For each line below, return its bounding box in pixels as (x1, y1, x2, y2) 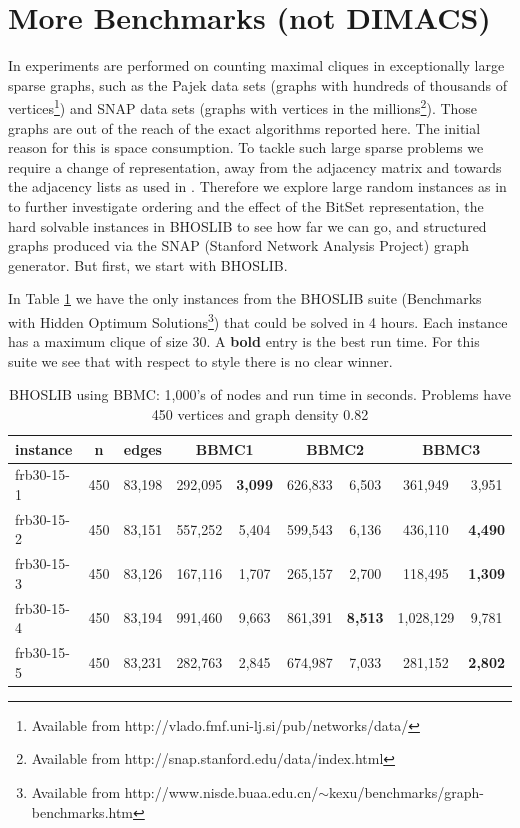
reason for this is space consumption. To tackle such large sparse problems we (8, 137, 484, 158)
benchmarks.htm (31, 801, 134, 822)
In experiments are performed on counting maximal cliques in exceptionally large (8, 55, 505, 76)
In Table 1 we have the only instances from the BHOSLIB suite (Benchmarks (8, 288, 482, 309)
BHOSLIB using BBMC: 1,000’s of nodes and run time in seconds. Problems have (9, 384, 511, 405)
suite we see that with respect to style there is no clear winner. (8, 350, 393, 371)
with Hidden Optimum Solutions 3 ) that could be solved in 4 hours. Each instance (8, 308, 508, 332)
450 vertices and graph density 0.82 (151, 403, 369, 424)
